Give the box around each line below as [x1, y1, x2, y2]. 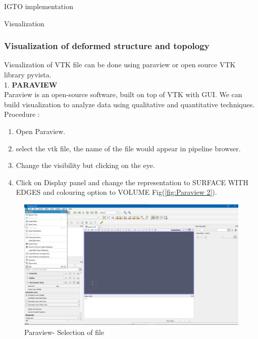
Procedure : [4, 109, 40, 119]
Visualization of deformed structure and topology [4, 39, 210, 52]
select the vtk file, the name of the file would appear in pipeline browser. [16, 143, 241, 153]
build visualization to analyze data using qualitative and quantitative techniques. [4, 99, 255, 109]
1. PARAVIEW [4, 79, 58, 90]
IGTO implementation [4, 1, 73, 11]
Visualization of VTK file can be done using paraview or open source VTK [4, 59, 236, 70]
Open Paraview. [16, 125, 66, 136]
